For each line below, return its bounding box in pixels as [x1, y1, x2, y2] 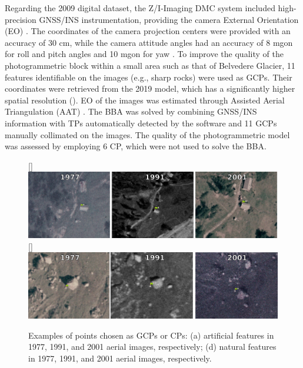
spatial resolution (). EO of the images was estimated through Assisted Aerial [5, 93, 285, 106]
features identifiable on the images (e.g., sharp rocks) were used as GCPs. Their [5, 71, 292, 83]
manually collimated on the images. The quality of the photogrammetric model [5, 128, 290, 140]
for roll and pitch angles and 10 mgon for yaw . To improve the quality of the [5, 48, 284, 60]
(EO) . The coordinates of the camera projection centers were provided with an [5, 25, 291, 37]
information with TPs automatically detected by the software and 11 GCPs [5, 116, 277, 129]
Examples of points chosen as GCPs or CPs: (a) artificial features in [28, 329, 274, 341]
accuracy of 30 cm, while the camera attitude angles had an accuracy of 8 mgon [5, 36, 293, 48]
